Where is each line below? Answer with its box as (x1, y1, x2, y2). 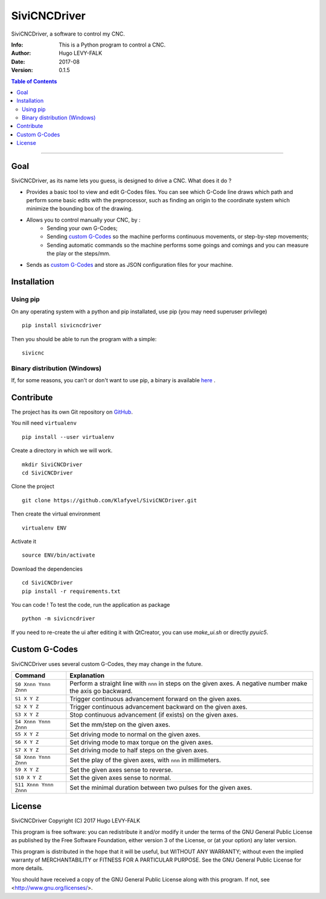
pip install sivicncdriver (22, 322, 102, 329)
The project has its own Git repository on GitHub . (11, 408, 133, 416)
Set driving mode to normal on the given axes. (69, 730, 201, 738)
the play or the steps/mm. (46, 250, 111, 257)
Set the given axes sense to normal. (69, 773, 171, 782)
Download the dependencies (11, 565, 83, 572)
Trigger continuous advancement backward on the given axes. (69, 702, 248, 711)
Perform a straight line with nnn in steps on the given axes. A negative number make (69, 679, 308, 688)
